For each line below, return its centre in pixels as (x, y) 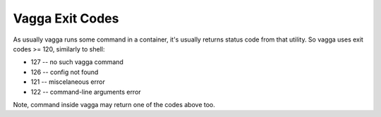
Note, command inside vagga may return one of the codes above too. (114, 104)
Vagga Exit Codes (66, 18)
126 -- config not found (65, 72)
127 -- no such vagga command (77, 62)
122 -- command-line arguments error (86, 92)
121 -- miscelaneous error (68, 82)
